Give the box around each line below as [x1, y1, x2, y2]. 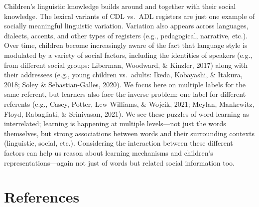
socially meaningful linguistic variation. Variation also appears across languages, [4, 20, 249, 31]
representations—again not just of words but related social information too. [4, 157, 235, 168]
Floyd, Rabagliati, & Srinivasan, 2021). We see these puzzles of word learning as [4, 108, 249, 119]
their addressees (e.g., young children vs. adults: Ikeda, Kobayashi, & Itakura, [4, 69, 243, 80]
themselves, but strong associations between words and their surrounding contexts [4, 128, 255, 138]
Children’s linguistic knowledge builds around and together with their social [4, 1, 236, 11]
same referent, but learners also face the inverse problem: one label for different [4, 89, 246, 99]
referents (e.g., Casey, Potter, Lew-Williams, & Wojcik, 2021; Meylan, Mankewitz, [4, 98, 255, 109]
